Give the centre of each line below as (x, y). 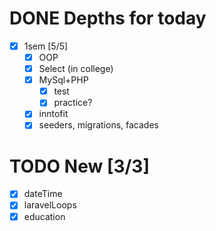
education (44, 216)
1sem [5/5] (46, 46)
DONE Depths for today (108, 18)
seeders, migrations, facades (98, 125)
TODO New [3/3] (80, 166)
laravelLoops (50, 205)
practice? (73, 103)
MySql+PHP (63, 80)
